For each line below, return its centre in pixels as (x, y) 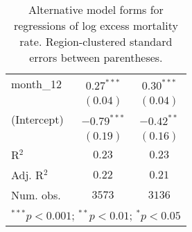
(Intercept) (37, 119)
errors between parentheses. (96, 57)
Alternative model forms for (96, 9)
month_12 (36, 84)
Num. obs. (36, 195)
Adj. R (27, 175)
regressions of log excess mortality (96, 25)
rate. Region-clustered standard (96, 41)
